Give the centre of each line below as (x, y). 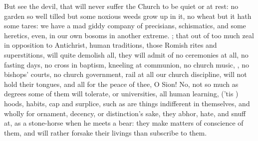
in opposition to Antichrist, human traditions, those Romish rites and (111, 45)
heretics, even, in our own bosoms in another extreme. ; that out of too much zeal (129, 35)
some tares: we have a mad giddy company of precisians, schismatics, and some (125, 26)
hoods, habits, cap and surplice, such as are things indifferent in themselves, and (127, 103)
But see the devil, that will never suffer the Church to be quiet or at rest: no (121, 6)
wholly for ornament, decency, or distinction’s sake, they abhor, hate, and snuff (125, 113)
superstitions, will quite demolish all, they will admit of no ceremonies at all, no (126, 54)
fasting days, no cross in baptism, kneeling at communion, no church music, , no (127, 64)
